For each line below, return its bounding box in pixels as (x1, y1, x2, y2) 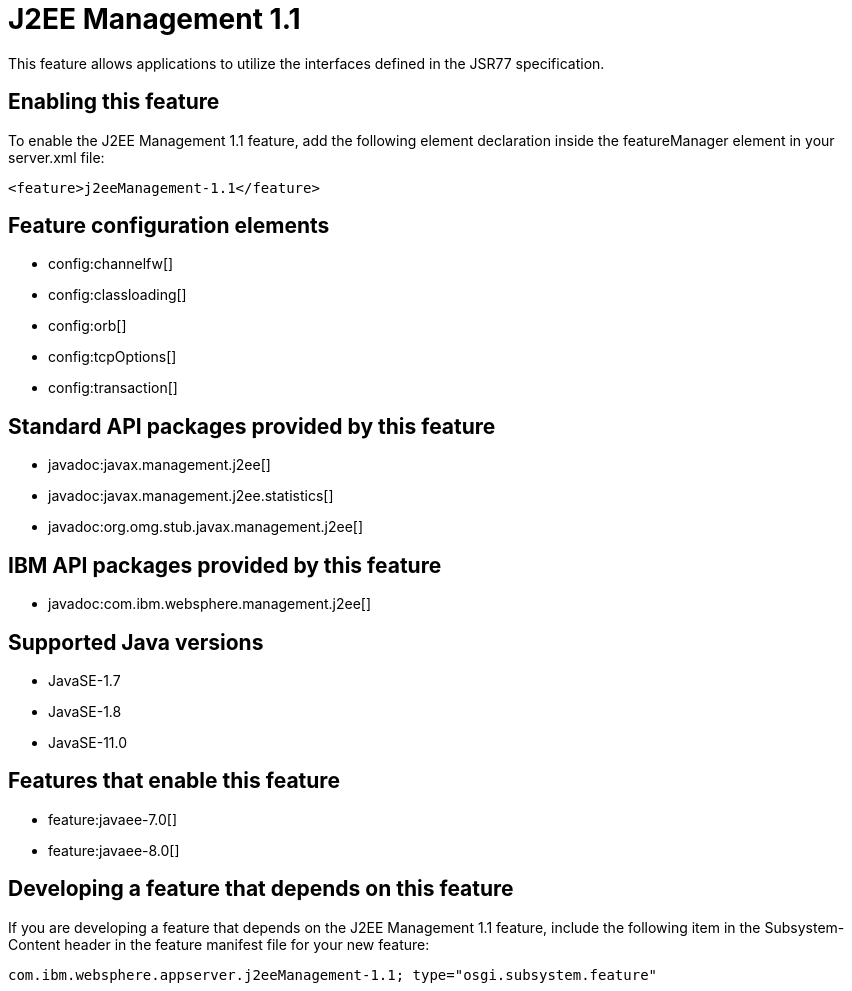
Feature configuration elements (8, 213, 330, 239)
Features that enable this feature (8, 768, 340, 794)
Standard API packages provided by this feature (8, 413, 496, 439)
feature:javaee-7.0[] (48, 810, 178, 828)
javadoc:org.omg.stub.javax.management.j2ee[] (48, 518, 364, 536)
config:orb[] (48, 317, 127, 335)
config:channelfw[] (48, 255, 174, 273)
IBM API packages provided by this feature (8, 552, 442, 578)
